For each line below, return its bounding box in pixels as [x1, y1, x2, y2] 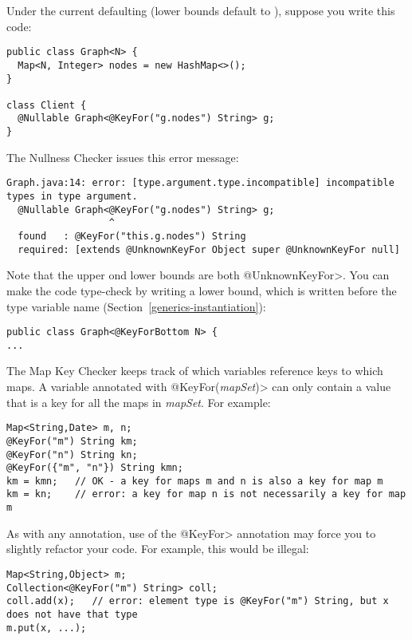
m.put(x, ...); [6, 622, 87, 634]
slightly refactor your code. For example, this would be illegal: [6, 540, 309, 557]
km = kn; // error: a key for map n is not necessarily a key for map [6, 488, 406, 500]
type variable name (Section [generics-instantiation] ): [6, 298, 266, 314]
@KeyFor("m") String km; [6, 435, 138, 447]
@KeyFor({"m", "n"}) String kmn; [6, 462, 183, 474]
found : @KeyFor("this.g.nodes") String [18, 231, 246, 242]
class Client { [6, 99, 87, 111]
